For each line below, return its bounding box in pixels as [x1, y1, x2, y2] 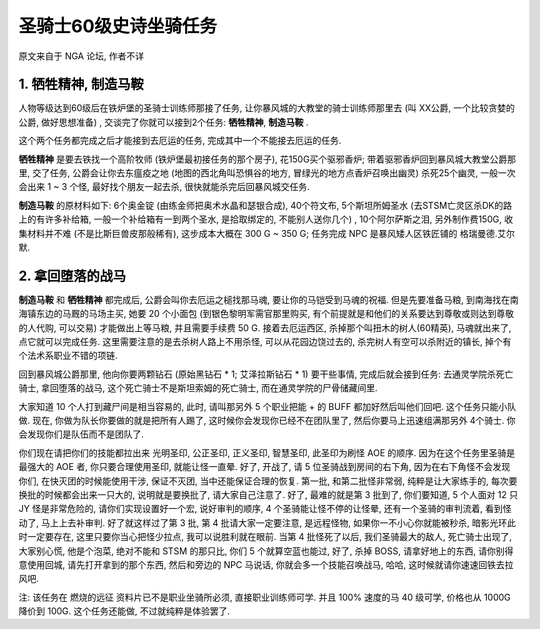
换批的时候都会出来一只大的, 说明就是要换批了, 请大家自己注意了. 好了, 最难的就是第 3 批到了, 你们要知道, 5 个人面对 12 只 [18, 488, 519, 500]
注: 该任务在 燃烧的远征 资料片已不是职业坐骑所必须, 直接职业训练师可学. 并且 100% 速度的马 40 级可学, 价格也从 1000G [18, 591, 512, 603]
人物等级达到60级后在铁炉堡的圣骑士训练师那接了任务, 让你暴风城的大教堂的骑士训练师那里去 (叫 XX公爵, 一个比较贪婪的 [18, 102, 515, 114]
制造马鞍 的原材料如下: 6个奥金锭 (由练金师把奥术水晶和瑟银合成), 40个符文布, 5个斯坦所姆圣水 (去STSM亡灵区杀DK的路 [18, 199, 512, 211]
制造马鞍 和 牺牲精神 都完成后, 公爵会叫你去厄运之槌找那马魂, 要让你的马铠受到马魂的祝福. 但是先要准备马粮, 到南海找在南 [18, 293, 519, 305]
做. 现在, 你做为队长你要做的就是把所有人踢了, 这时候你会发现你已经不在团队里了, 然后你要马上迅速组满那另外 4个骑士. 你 [18, 415, 516, 426]
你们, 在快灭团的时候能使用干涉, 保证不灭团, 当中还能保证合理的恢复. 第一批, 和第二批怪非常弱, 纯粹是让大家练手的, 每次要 [18, 475, 518, 487]
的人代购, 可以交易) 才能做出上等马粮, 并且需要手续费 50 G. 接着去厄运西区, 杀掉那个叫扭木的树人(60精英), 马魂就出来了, [18, 321, 512, 334]
